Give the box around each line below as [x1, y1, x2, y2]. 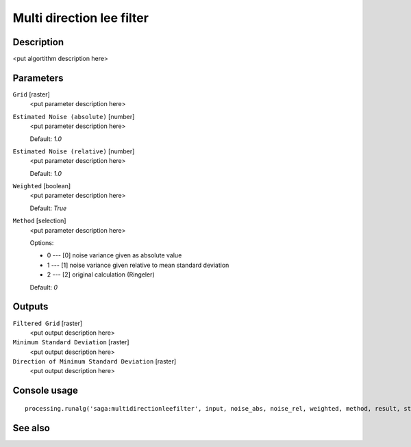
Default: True [29, 204, 67, 212]
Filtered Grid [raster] [12, 319, 83, 327]
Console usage [12, 385, 79, 396]
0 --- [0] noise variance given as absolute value [47, 251, 182, 259]
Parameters [12, 72, 64, 84]
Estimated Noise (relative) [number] [12, 147, 135, 155]
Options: [29, 239, 54, 247]
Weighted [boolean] [12, 182, 71, 190]
